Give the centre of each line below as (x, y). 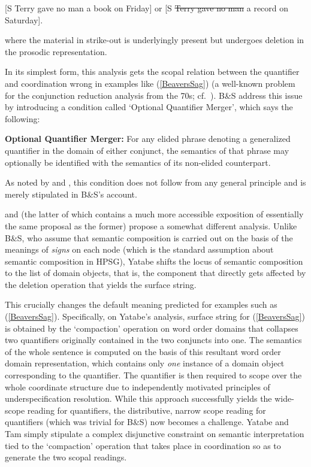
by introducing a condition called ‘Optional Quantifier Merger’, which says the (149, 107)
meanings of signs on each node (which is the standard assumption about (139, 249)
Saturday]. (24, 19)
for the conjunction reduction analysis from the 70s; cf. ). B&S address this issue (154, 95)
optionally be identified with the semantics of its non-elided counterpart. (138, 162)
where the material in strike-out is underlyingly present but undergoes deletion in (155, 40)
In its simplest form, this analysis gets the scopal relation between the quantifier (152, 72)
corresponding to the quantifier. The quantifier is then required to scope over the (153, 375)
